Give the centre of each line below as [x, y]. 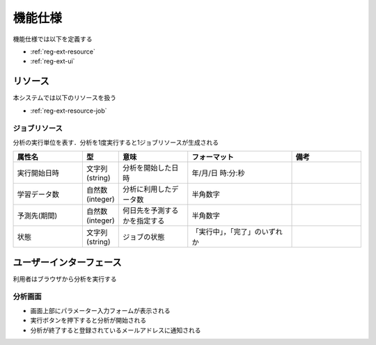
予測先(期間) [37, 216]
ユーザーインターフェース [67, 262]
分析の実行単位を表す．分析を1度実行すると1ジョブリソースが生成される [116, 142]
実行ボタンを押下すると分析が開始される [88, 321]
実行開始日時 [38, 173]
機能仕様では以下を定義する [53, 39]
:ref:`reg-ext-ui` [53, 61]
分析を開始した [147, 168]
